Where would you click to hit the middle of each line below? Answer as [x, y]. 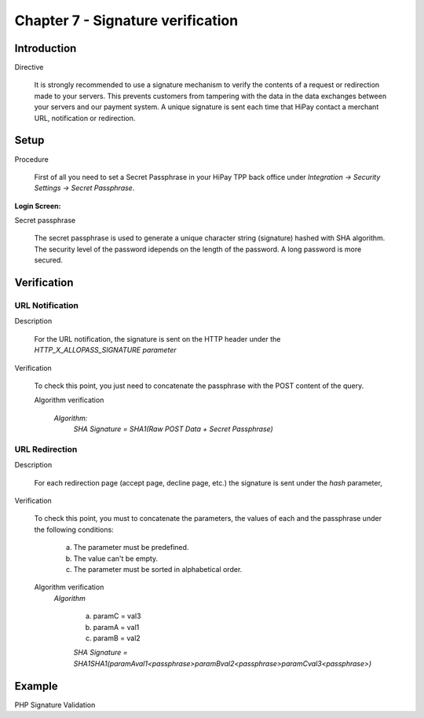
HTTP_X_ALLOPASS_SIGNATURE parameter [105, 350]
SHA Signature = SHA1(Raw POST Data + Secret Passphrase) [174, 429]
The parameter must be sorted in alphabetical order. [158, 570]
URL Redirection [46, 449]
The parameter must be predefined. [131, 548]
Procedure [31, 159]
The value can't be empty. [116, 559]
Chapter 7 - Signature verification [126, 20]
